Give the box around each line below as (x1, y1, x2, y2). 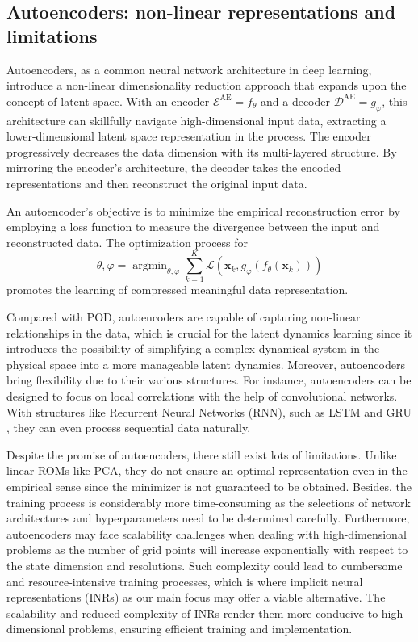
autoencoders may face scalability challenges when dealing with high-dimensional (6, 525, 407, 542)
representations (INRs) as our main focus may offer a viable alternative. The (6, 589, 386, 606)
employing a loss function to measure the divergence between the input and (6, 218, 380, 235)
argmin (132, 260, 168, 272)
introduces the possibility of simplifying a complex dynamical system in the (6, 340, 380, 357)
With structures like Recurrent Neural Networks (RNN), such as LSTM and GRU (6, 403, 412, 420)
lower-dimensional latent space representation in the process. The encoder (6, 128, 371, 145)
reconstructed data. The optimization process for (6, 233, 249, 250)
